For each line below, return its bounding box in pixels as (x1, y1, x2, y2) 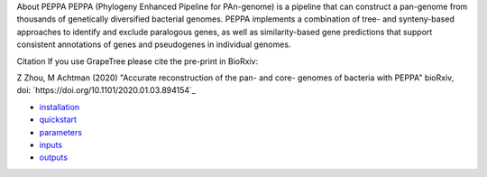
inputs (39, 139, 63, 150)
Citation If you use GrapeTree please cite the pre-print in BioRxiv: (16, 55, 259, 67)
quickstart (39, 114, 77, 126)
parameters (39, 126, 83, 137)
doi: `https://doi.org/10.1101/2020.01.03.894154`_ (16, 85, 196, 96)
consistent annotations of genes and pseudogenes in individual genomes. (16, 39, 291, 50)
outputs (39, 152, 68, 163)
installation (39, 101, 80, 112)
